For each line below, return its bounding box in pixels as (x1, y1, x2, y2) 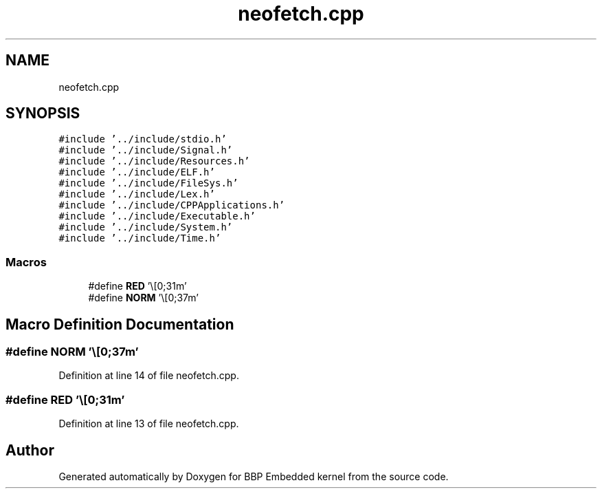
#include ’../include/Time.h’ (58, 233, 221, 244)
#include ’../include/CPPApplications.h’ (58, 200, 285, 211)
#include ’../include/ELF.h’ (58, 167, 215, 178)
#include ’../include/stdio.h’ (58, 133, 227, 145)
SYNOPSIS (5, 105, 80, 122)
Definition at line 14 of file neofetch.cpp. (58, 369, 239, 382)
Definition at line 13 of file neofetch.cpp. (58, 418, 239, 430)
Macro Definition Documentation (5, 315, 234, 333)
